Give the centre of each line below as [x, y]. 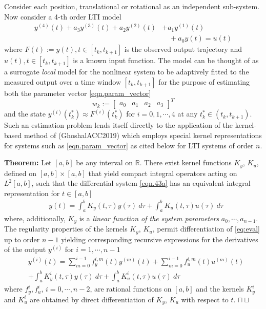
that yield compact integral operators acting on [163, 173]
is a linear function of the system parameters [149, 218]
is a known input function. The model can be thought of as [166, 60]
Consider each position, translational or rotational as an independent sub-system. [132, 6]
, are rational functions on [131, 289]
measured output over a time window [63, 81]
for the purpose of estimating [204, 81]
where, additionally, [35, 218]
